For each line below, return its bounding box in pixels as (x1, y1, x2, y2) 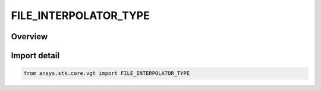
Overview (11, 32, 48, 42)
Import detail (11, 51, 59, 61)
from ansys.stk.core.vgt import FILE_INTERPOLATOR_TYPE (23, 70, 190, 77)
